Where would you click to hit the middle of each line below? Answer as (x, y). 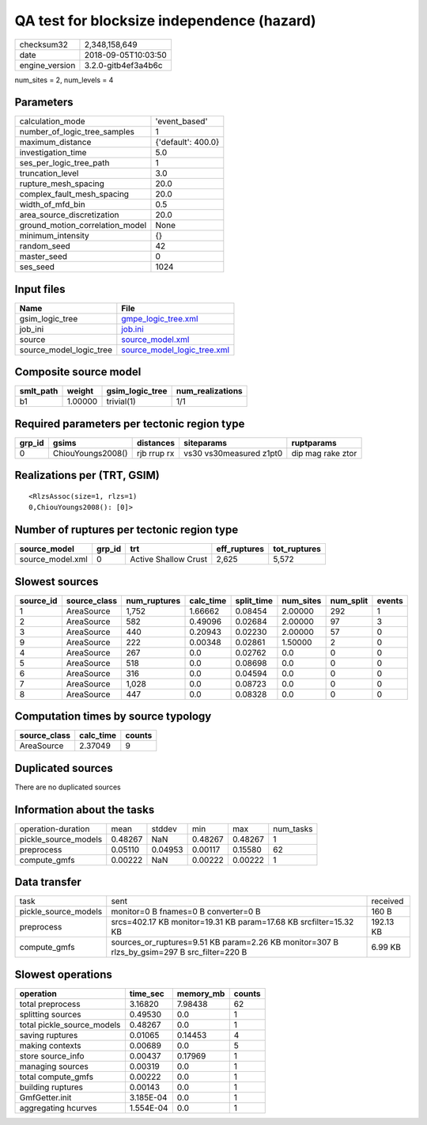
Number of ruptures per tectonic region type (127, 530)
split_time (254, 600)
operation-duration (55, 829)
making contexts (50, 1045)
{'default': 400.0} (187, 143)
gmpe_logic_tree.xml (160, 318)
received (387, 901)
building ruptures (51, 1087)
